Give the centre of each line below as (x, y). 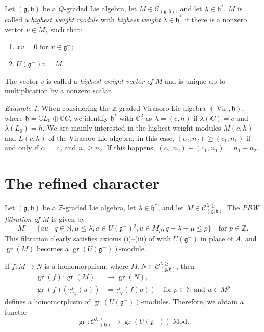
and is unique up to (195, 80)
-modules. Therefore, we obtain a (192, 302)
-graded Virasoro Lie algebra (162, 108)
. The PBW (241, 207)
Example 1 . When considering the (57, 108)
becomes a (52, 249)
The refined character (82, 183)
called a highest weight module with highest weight (83, 19)
